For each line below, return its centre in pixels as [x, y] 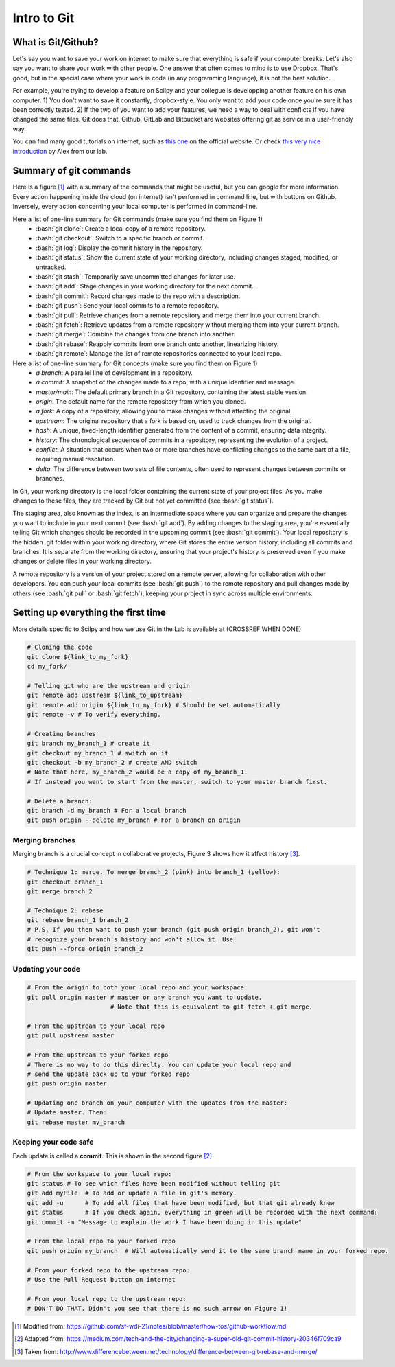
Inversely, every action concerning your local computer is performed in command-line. [135, 207]
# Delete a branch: [60, 801]
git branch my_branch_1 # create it [89, 744]
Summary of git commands [72, 171]
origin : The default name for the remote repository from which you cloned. [141, 402]
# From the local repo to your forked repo [101, 1241]
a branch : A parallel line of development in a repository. [115, 372]
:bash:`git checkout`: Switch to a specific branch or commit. [120, 238]
